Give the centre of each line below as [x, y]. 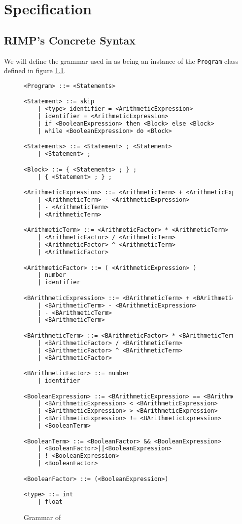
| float [50, 502]
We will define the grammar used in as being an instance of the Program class [121, 61]
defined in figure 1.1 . [35, 70]
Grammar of [42, 517]
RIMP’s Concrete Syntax [70, 40]
